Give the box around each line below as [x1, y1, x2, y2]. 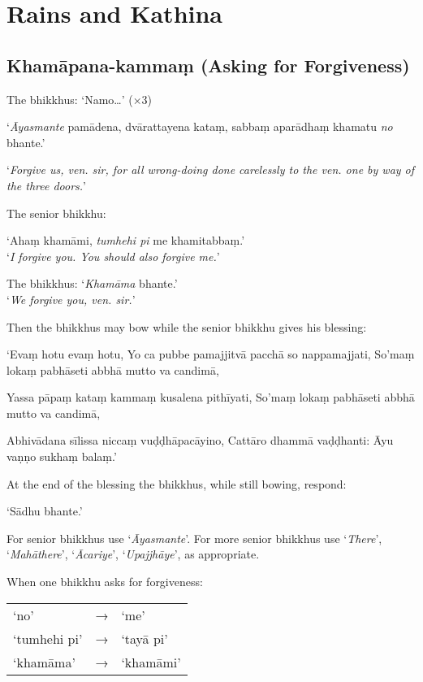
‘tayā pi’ [121, 628, 168, 648]
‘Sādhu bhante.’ [6, 502, 83, 519]
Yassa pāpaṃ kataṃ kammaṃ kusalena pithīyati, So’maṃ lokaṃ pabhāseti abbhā [6, 389, 415, 406]
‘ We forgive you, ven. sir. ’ [6, 290, 136, 307]
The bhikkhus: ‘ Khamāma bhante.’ [6, 275, 178, 292]
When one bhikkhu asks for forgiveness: [6, 573, 203, 590]
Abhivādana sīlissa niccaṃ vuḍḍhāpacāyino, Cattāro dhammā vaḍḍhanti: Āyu [6, 432, 394, 449]
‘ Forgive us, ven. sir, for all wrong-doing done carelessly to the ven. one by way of [6, 161, 415, 178]
